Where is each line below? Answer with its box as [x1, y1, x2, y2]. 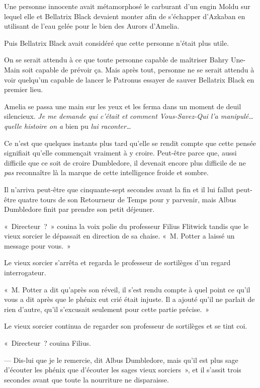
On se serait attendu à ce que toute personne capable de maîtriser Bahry [4, 54, 229, 65]
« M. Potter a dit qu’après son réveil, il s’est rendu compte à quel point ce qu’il [4, 284, 250, 294]
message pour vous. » [4, 240, 71, 251]
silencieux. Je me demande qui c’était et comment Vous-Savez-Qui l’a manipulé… [4, 111, 253, 121]
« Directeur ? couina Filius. [4, 338, 91, 348]
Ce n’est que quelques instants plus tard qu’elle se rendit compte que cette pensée [4, 137, 256, 148]
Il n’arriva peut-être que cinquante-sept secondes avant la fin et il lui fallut [4, 184, 234, 194]
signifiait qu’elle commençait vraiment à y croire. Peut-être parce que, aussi [4, 147, 237, 158]
